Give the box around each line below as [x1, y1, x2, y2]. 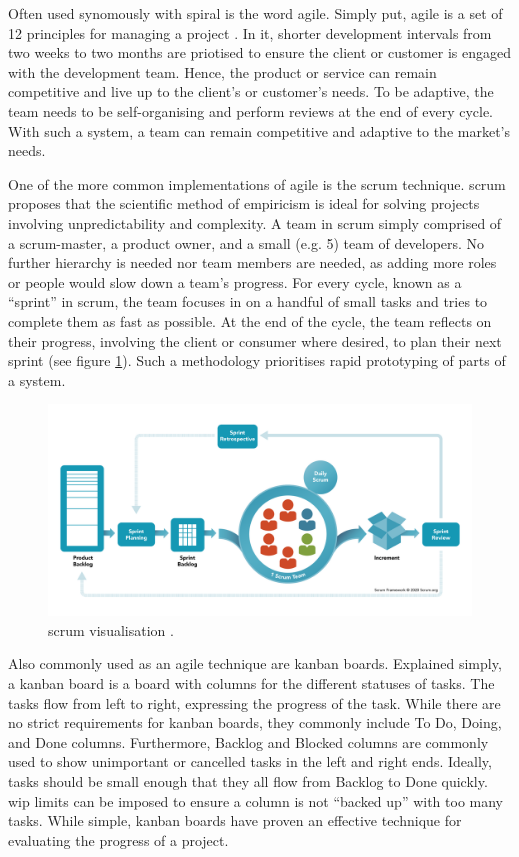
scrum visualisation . [48, 619, 174, 640]
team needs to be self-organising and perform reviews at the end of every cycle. [8, 100, 494, 121]
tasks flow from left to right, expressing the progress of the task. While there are [8, 692, 501, 713]
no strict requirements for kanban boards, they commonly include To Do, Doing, [8, 712, 502, 733]
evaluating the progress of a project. [8, 829, 229, 850]
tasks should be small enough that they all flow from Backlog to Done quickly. [8, 771, 488, 792]
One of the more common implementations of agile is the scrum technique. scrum [8, 173, 506, 194]
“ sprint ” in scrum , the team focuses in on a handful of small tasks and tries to [8, 291, 488, 312]
